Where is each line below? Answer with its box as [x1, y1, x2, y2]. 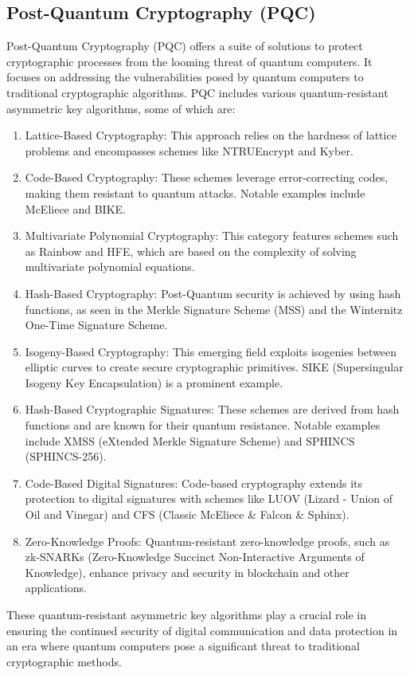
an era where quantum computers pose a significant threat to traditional [6, 638, 360, 654]
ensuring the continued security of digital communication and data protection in [6, 622, 398, 638]
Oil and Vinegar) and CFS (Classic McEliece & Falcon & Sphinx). [25, 506, 349, 523]
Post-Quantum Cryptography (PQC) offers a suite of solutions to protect [6, 37, 363, 54]
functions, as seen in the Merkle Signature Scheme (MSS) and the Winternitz [25, 300, 403, 317]
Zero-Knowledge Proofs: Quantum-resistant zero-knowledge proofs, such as [25, 532, 390, 549]
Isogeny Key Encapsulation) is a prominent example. [25, 374, 283, 390]
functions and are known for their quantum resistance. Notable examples [25, 417, 381, 434]
